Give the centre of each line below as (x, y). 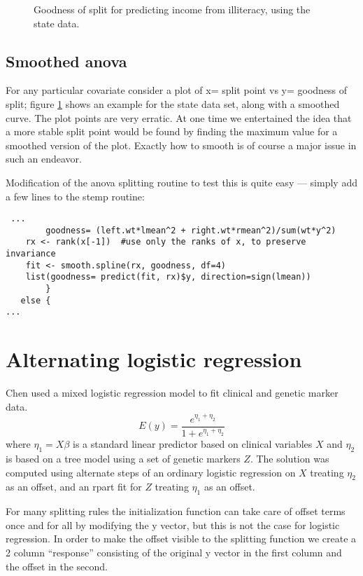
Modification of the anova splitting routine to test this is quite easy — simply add (181, 182)
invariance (31, 254)
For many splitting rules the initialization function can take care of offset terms (176, 511)
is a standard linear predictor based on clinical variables (192, 444)
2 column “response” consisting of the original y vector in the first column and (174, 552)
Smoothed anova (66, 61)
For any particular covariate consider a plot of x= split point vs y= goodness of (177, 90)
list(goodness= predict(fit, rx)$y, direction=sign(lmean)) (168, 277)
